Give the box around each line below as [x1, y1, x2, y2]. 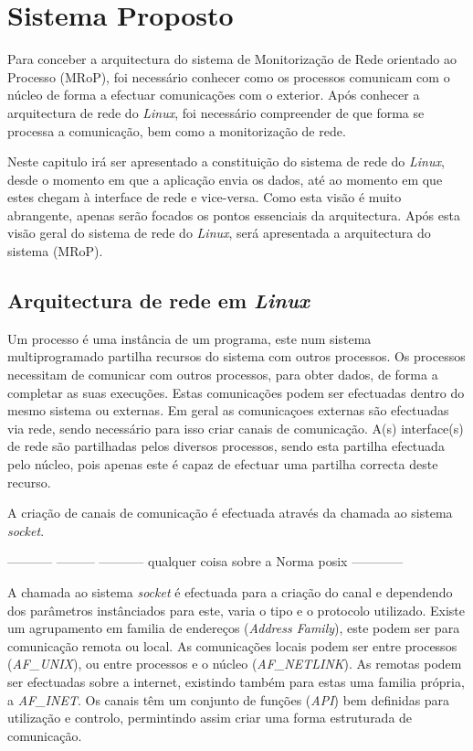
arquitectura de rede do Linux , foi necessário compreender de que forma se [7, 102, 425, 122]
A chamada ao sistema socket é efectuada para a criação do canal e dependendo [7, 582, 453, 601]
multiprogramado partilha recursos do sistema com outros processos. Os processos [7, 347, 466, 366]
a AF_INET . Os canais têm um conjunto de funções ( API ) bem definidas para [7, 690, 450, 709]
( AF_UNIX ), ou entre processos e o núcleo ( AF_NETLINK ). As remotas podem [7, 654, 462, 673]
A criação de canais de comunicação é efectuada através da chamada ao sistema [7, 503, 453, 522]
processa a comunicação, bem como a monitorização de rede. [7, 121, 346, 140]
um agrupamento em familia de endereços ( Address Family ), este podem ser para [7, 618, 460, 638]
